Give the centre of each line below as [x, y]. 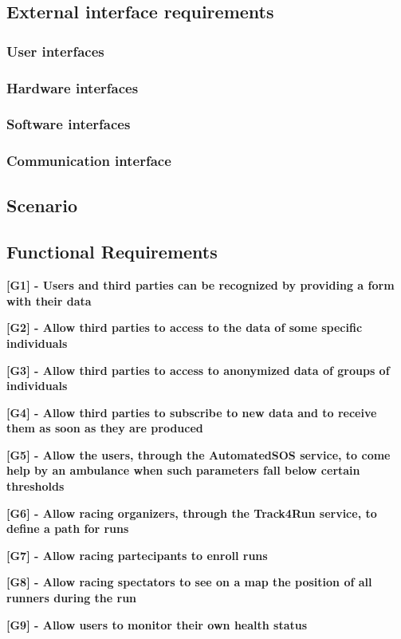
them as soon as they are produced [105, 428]
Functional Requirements [112, 252]
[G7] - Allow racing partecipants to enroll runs [137, 555]
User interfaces [55, 51]
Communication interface [89, 161]
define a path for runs [68, 529]
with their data [49, 300]
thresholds [35, 486]
